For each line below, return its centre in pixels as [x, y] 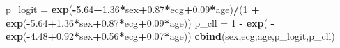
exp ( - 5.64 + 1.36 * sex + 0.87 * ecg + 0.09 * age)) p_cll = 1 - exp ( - [140, 22]
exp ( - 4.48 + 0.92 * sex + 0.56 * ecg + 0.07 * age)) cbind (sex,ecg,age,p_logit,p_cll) [170, 36]
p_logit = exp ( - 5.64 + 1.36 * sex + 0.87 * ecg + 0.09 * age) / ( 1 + [133, 9]
